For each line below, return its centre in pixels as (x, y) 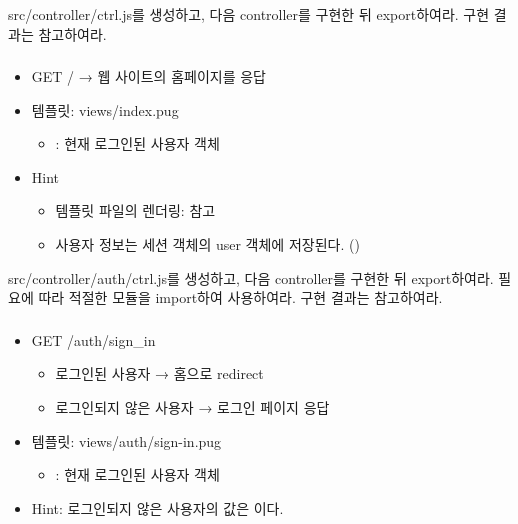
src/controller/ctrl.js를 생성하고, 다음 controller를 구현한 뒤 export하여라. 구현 (249, 14)
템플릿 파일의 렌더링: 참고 (135, 210)
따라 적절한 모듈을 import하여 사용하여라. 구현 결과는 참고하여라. (240, 297)
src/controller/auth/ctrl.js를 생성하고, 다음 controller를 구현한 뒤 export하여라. (251, 277)
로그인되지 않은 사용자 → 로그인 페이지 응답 (192, 406)
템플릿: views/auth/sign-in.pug (126, 440)
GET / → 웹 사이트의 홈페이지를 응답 (148, 76)
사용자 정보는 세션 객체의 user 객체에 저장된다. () (207, 244)
